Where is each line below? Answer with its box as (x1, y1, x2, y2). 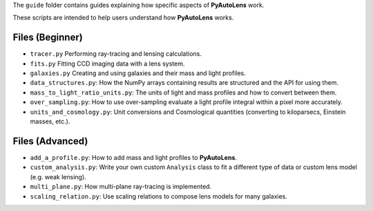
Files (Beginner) (12, 32, 83, 43)
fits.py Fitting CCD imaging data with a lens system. (30, 59, 185, 68)
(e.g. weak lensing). (30, 172, 86, 181)
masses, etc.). (30, 117, 70, 125)
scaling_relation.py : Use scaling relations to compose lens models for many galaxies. (30, 192, 288, 200)
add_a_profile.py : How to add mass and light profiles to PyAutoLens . (30, 153, 238, 161)
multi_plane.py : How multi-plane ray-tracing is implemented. (30, 183, 212, 191)
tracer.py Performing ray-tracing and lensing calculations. (30, 50, 202, 58)
